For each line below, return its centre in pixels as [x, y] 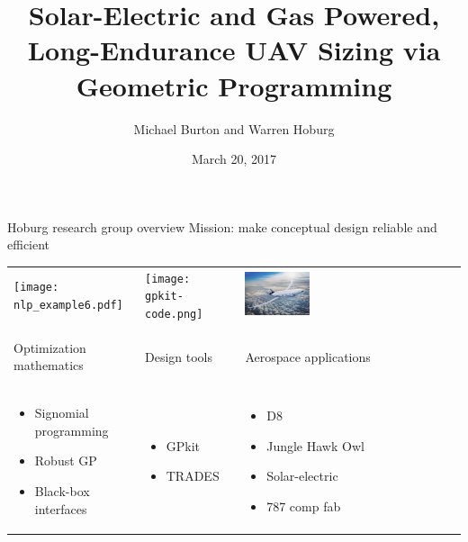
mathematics [49, 365]
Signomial [62, 413]
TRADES [193, 476]
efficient [29, 244]
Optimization [50, 347]
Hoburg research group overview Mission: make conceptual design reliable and [222, 226]
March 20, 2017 [234, 159]
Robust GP [66, 461]
